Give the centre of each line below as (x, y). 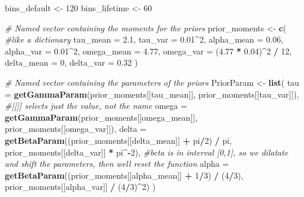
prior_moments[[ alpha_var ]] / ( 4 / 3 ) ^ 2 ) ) (80, 187)
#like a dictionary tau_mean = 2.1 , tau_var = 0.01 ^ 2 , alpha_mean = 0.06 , (144, 39)
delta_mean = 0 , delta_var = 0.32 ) (71, 62)
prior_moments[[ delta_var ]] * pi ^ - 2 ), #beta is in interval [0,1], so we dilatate (147, 152)
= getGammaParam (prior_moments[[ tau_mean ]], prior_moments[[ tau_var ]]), (152, 94)
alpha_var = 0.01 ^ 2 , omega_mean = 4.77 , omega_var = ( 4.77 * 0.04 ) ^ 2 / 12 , (148, 51)
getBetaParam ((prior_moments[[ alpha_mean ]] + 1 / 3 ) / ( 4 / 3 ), (124, 175)
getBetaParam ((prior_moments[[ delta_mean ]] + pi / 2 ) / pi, (118, 140)
